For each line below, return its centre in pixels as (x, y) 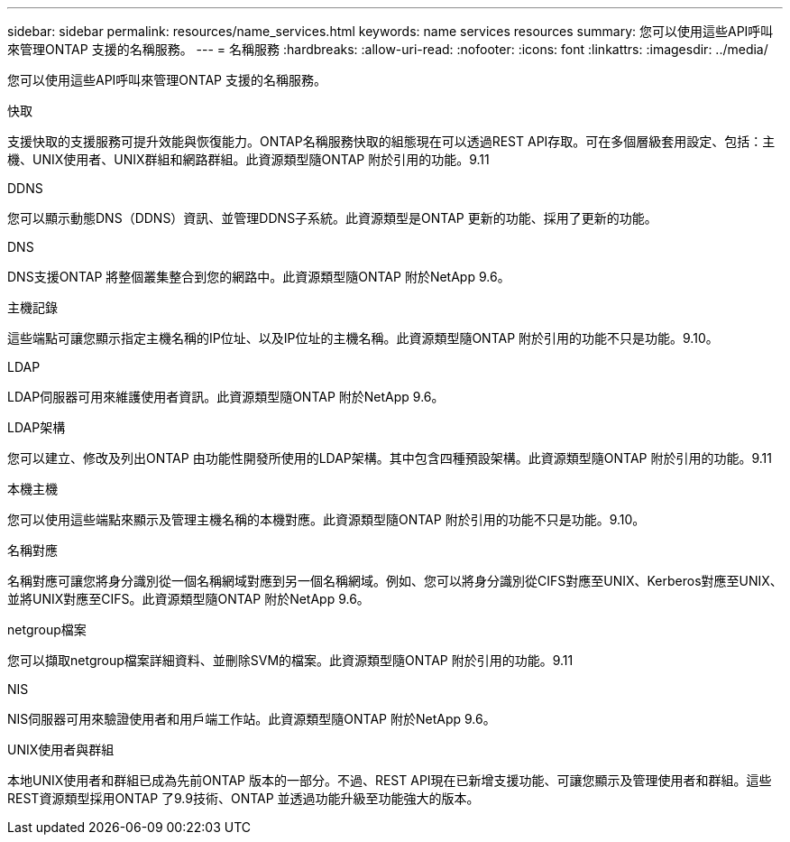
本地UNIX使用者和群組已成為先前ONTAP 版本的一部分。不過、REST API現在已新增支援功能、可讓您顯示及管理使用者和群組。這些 (390, 780)
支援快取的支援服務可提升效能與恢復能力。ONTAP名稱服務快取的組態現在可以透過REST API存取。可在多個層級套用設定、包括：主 (391, 141)
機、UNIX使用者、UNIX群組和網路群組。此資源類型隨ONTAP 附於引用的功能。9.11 (248, 159)
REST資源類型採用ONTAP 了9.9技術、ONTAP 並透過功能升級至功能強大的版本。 (243, 798)
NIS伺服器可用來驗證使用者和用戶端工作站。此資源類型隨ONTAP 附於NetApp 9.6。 (252, 719)
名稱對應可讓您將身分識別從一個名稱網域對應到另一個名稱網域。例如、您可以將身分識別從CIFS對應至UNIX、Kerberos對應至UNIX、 (395, 581)
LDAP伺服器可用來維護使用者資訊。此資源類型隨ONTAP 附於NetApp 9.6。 (226, 397)
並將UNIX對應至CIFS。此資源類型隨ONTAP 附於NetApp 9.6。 (188, 599)
